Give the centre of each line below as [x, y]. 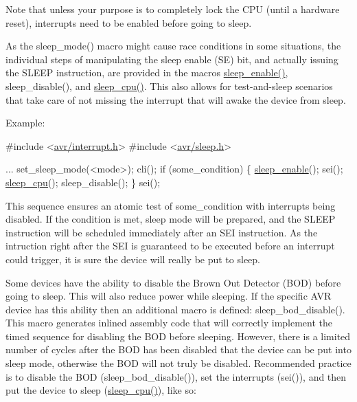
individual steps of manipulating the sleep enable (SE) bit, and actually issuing [172, 59]
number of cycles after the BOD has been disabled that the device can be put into [178, 349]
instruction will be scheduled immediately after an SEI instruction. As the [162, 232]
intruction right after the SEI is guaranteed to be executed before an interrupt [170, 246]
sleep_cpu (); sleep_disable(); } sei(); [83, 182]
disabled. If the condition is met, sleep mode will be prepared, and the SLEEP [171, 219]
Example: [25, 123]
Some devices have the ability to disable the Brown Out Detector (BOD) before [173, 282]
